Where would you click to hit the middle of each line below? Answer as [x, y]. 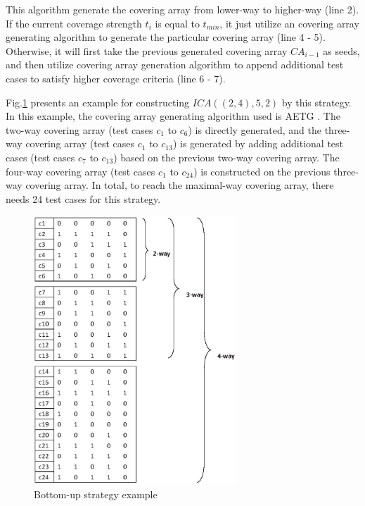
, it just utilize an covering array [289, 23]
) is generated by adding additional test [258, 143]
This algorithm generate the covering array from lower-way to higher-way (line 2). [182, 9]
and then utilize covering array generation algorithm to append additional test [175, 64]
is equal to [177, 23]
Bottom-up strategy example [96, 494]
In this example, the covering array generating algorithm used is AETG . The [173, 116]
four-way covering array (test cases [81, 171]
